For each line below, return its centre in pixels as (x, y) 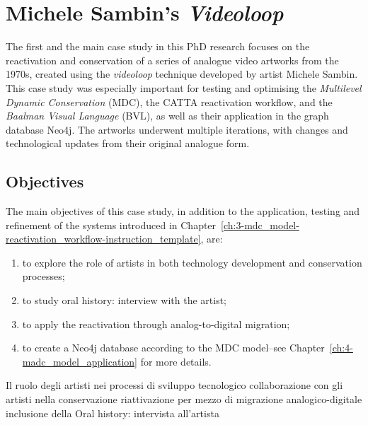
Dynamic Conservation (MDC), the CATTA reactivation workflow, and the (169, 101)
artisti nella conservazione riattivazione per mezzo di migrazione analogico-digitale (184, 399)
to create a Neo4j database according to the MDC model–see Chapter (173, 348)
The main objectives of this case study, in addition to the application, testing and (183, 211)
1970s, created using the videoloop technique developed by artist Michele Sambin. (182, 74)
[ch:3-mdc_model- (260, 225)
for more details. (176, 361)
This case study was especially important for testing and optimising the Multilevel (184, 87)
